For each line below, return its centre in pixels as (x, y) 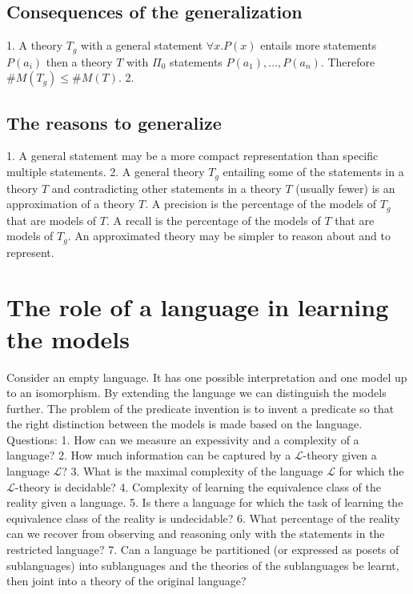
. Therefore (348, 61)
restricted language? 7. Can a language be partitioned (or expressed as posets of (203, 550)
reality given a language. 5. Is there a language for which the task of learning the (205, 502)
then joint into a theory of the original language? (126, 581)
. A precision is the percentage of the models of (261, 204)
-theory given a (340, 455)
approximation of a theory (71, 204)
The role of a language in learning (198, 307)
